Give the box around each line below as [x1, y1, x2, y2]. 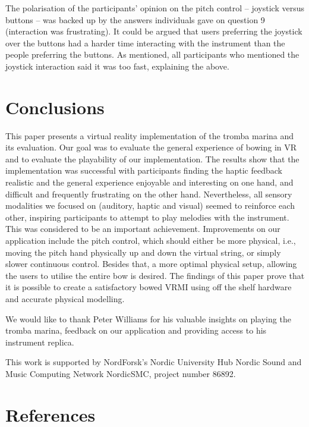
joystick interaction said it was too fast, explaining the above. [5, 59, 229, 72]
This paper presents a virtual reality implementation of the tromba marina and [5, 129, 294, 142]
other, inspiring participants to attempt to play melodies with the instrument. [5, 211, 289, 223]
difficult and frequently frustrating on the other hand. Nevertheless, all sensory [5, 187, 292, 200]
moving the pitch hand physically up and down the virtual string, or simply [5, 246, 281, 258]
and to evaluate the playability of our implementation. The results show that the [5, 152, 299, 165]
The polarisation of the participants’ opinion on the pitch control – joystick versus [5, 2, 305, 14]
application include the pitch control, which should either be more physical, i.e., [5, 234, 296, 247]
